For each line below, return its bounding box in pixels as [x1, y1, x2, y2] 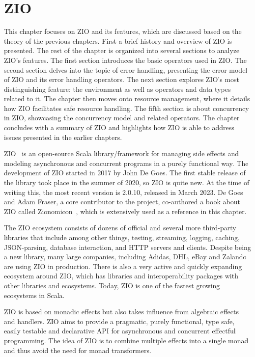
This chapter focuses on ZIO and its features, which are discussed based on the [4, 26, 242, 36]
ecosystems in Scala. [4, 290, 65, 300]
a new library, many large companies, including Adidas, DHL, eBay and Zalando [4, 251, 247, 262]
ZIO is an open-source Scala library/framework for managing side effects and [4, 148, 239, 159]
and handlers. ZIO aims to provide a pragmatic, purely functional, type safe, [4, 316, 235, 326]
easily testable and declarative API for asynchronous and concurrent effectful [4, 326, 236, 336]
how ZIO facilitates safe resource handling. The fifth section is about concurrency [4, 103, 249, 113]
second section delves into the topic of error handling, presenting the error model [4, 64, 248, 75]
